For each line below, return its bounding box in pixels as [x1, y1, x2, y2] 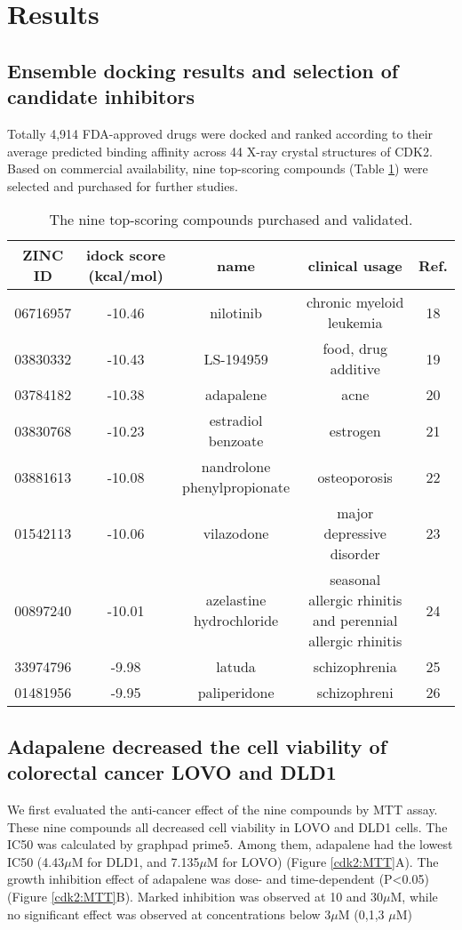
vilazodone [203, 523, 269, 544]
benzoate [208, 430, 264, 452]
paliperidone [197, 682, 275, 703]
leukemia [328, 312, 383, 333]
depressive [323, 523, 386, 544]
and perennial [312, 610, 398, 631]
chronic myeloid [307, 292, 404, 313]
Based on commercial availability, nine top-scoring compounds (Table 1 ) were [7, 159, 428, 178]
